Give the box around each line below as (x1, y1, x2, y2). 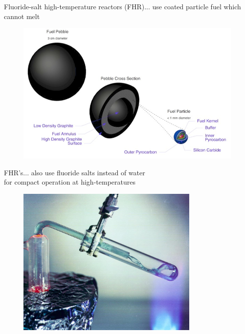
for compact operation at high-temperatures (4, 177, 135, 187)
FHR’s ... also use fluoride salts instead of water (4, 167, 145, 177)
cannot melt (4, 11, 40, 21)
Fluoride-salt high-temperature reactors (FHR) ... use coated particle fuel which (4, 1, 241, 11)
